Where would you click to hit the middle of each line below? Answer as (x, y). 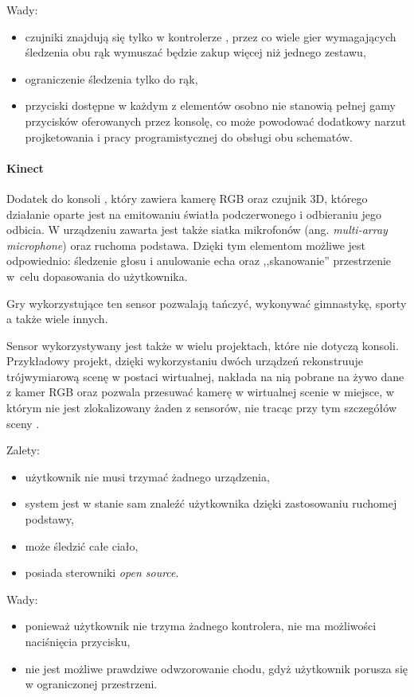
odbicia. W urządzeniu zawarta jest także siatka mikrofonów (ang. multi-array (197, 230)
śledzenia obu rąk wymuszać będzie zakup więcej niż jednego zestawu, (195, 52)
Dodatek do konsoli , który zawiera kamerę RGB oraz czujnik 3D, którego (187, 198)
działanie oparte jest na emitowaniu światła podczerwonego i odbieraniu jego (194, 214)
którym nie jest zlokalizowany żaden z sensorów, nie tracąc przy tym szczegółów (202, 408)
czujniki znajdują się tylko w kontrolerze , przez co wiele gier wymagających (211, 36)
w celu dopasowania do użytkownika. (97, 276)
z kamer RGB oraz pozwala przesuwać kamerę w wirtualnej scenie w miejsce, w (200, 392)
